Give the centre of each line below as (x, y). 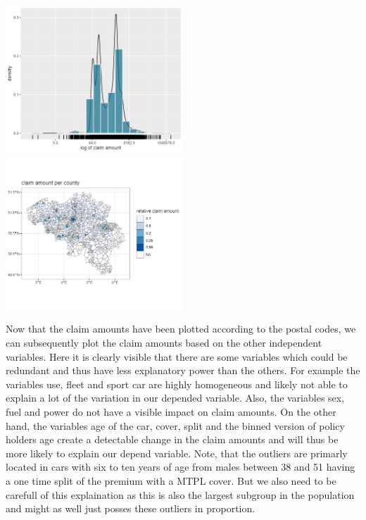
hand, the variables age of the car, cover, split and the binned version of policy (175, 425)
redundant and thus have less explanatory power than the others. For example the (183, 370)
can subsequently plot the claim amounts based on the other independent (164, 342)
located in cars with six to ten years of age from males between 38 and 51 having (181, 467)
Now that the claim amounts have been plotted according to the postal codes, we (181, 329)
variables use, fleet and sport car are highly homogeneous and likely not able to (177, 384)
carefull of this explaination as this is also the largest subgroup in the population (180, 494)
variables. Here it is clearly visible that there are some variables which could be (177, 356)
